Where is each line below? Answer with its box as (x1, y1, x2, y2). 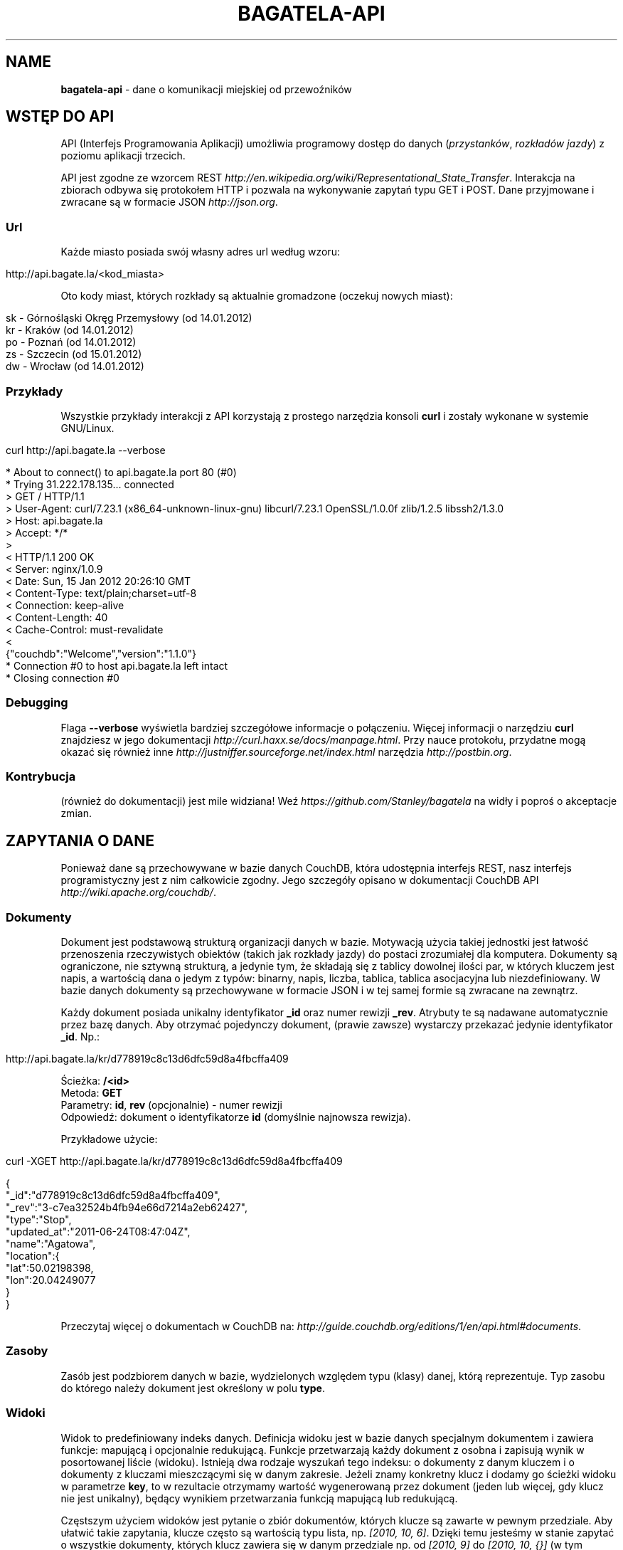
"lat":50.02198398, (6, 1262, 94, 1275)
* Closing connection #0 (6, 671, 119, 684)
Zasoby (6, 1344, 48, 1359)
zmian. (60, 807, 92, 820)
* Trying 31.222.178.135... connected (6, 478, 174, 490)
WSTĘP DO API (6, 107, 115, 126)
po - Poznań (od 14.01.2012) (6, 336, 137, 349)
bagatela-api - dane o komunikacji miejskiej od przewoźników (60, 83, 352, 95)
